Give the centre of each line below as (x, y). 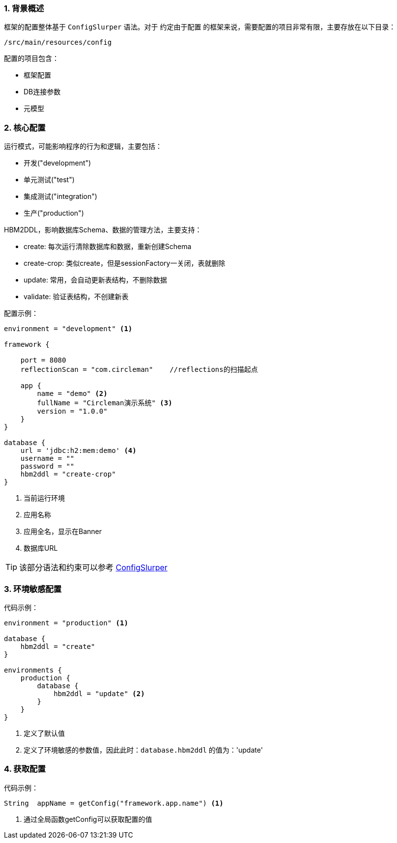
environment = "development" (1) (68, 329)
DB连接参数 (42, 92)
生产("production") (54, 213)
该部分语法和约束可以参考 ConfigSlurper (93, 568)
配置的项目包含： (31, 58)
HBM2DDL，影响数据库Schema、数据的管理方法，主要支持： (103, 230)
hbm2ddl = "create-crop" (68, 474)
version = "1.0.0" (72, 411)
